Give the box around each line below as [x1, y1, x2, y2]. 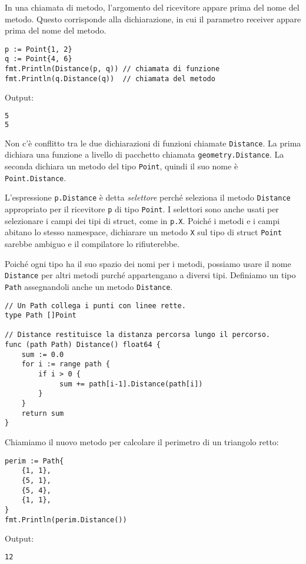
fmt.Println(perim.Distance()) [5, 515, 127, 524]
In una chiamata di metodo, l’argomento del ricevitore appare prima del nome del [5, 1, 300, 13]
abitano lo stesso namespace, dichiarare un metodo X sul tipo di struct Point [5, 226, 282, 238]
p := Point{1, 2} [5, 45, 72, 54]
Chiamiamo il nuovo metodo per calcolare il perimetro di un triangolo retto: [5, 436, 279, 448]
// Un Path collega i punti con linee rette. [5, 301, 186, 310]
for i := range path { [21, 360, 110, 369]
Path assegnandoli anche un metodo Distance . [5, 280, 173, 292]
